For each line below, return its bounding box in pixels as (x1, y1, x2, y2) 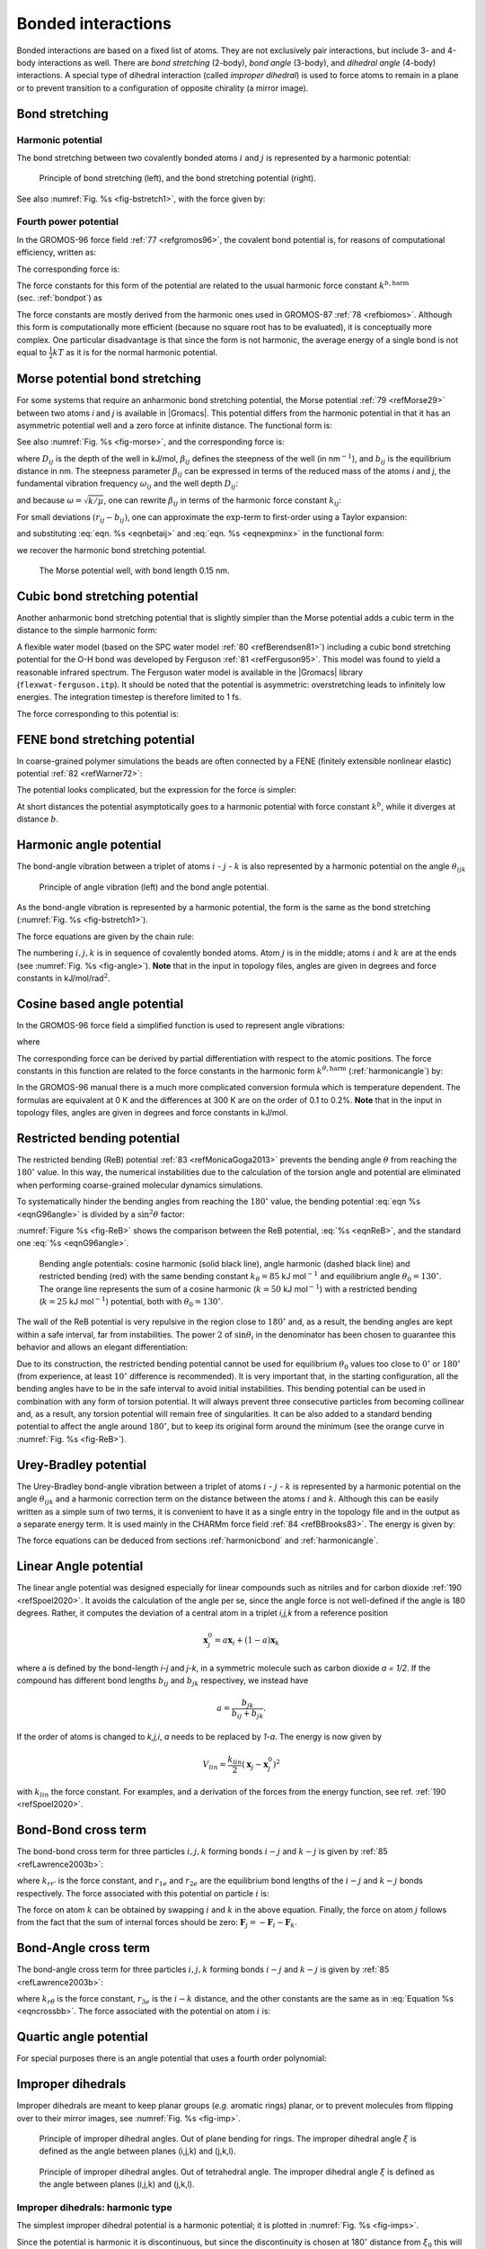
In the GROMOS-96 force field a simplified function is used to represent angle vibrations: (16, 1019, 346, 1030)
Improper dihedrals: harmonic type (16, 2200, 172, 2213)
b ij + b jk (231, 1707, 264, 1720)
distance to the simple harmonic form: (16, 625, 157, 636)
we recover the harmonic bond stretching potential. (16, 544, 207, 555)
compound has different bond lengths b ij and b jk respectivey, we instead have (16, 1674, 309, 1688)
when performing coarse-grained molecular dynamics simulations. (16, 1179, 264, 1190)
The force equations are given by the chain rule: (16, 931, 195, 942)
